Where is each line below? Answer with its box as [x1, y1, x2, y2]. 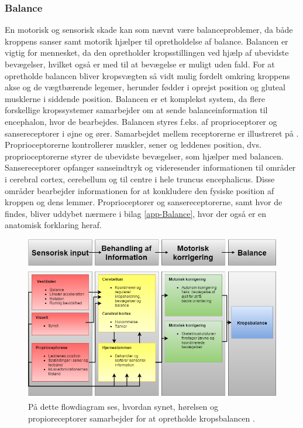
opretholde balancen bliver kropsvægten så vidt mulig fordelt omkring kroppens [5, 69, 290, 81]
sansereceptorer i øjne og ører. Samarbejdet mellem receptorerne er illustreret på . [5, 127, 299, 139]
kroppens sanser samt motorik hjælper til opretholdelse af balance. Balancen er [5, 35, 288, 47]
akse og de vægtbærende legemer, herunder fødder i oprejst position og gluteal [5, 81, 285, 93]
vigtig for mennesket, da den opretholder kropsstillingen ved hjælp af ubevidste [5, 46, 289, 59]
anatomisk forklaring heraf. [5, 219, 102, 231]
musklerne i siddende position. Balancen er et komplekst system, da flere [5, 92, 265, 104]
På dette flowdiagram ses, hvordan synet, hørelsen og [28, 400, 218, 413]
